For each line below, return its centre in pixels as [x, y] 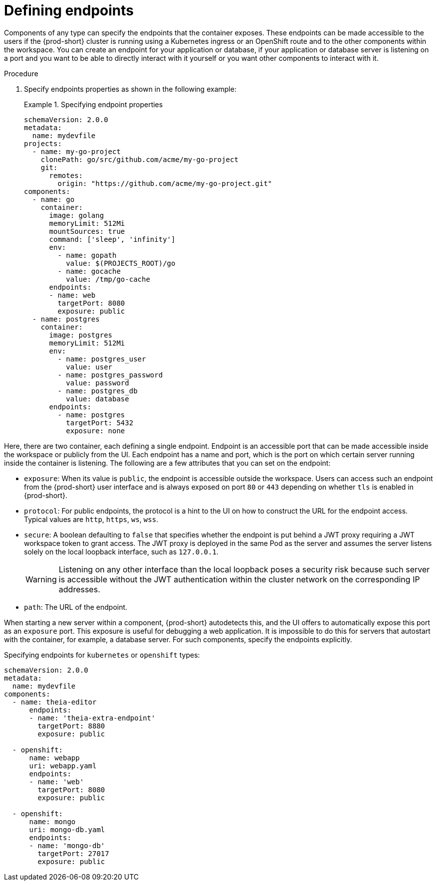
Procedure [21, 73]
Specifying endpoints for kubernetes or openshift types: [102, 655]
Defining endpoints [69, 10]
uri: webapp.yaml [63, 766]
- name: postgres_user [102, 359]
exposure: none [96, 431]
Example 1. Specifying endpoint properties [94, 104]
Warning [41, 579]
